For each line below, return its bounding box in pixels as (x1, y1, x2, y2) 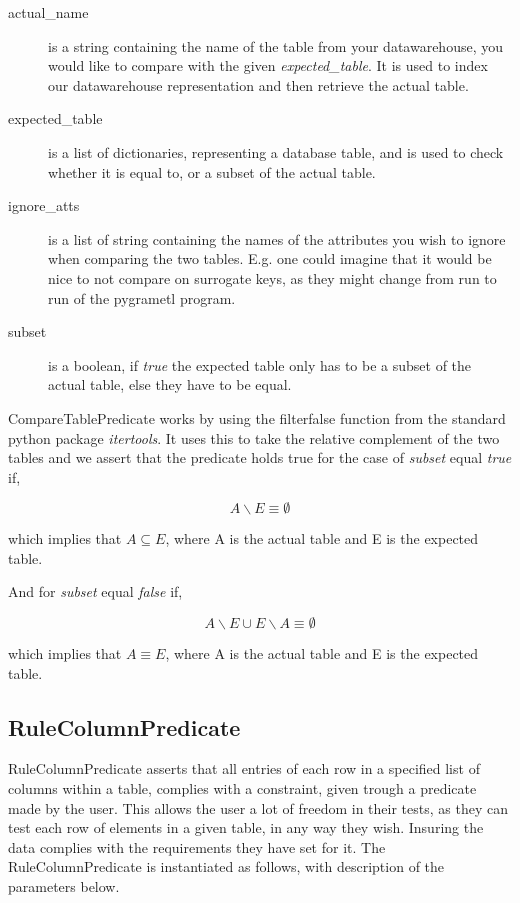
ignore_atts (8, 195, 80, 216)
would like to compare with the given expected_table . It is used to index (48, 55, 488, 76)
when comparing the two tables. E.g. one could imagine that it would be (48, 248, 492, 269)
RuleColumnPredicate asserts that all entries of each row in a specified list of (8, 758, 480, 779)
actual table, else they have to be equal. (48, 374, 292, 395)
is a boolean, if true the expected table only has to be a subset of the (48, 354, 472, 375)
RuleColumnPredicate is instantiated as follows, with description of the (8, 856, 445, 877)
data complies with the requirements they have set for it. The (8, 836, 386, 857)
